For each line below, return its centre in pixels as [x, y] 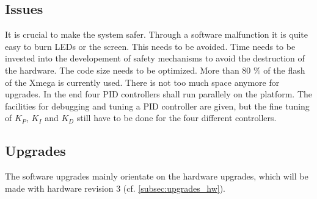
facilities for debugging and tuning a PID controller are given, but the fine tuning [157, 106]
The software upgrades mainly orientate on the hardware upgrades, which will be [157, 176]
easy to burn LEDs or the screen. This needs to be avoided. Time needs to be [150, 46]
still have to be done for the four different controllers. [177, 118]
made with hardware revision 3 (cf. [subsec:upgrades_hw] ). [115, 188]
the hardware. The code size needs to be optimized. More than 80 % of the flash [155, 70]
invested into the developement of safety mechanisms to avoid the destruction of [155, 58]
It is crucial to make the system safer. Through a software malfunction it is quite [157, 34]
